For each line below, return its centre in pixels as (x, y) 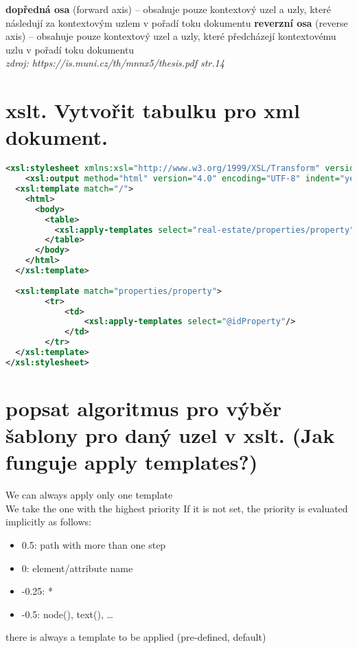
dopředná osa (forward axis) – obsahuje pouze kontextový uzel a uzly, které (168, 9)
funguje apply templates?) (132, 462)
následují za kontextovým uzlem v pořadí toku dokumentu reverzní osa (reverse (177, 22)
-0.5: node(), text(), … (67, 614)
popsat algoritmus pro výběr (143, 408)
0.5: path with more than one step (94, 545)
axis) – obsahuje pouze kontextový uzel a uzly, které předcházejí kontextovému (171, 36)
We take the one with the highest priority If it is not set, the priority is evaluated (177, 508)
